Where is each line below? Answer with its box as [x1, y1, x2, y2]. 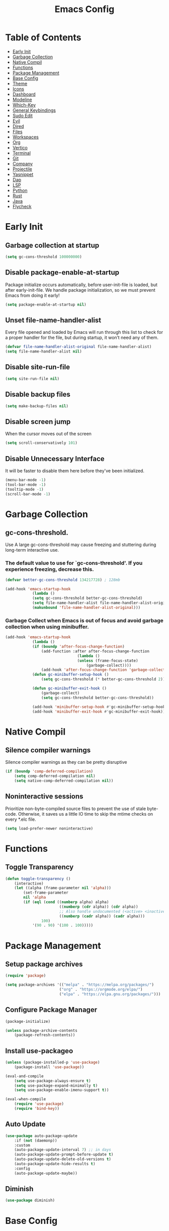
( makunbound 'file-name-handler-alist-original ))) [32, 605, 141, 610]
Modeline [12, 97, 32, 103]
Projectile [12, 166, 33, 172]
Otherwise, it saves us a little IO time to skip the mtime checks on [18, 811, 153, 817]
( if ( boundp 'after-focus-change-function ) [32, 644, 125, 649]
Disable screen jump [5, 417, 71, 426]
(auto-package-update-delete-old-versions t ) [14, 1157, 112, 1162]
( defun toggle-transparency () [5, 876, 71, 881]
